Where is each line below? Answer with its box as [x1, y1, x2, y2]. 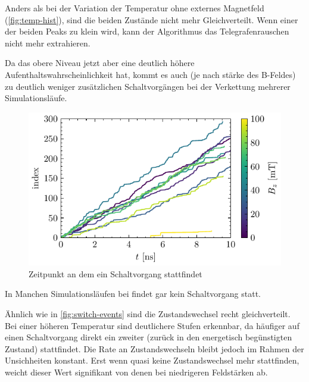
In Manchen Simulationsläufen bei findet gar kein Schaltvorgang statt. [5, 287, 261, 300]
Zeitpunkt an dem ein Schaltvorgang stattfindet [29, 267, 202, 280]
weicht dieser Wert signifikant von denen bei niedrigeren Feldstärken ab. [5, 366, 268, 378]
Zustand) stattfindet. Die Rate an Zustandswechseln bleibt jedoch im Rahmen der [5, 342, 304, 355]
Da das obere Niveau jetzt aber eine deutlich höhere [5, 57, 195, 69]
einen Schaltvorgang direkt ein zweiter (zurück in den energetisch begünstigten [5, 331, 292, 343]
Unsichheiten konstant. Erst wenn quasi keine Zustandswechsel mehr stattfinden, [5, 354, 299, 367]
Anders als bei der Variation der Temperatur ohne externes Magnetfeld [5, 2, 264, 14]
